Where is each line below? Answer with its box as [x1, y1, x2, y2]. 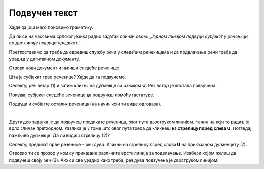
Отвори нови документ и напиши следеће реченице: [9, 65, 120, 71]
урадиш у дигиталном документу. [9, 56, 80, 62]
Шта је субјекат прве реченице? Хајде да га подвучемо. [9, 74, 126, 80]
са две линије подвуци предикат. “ [9, 40, 81, 46]
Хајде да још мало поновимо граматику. [9, 24, 94, 30]
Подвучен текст [9, 7, 78, 18]
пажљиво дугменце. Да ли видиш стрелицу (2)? [9, 132, 110, 138]
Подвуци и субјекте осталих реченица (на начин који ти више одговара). [9, 101, 162, 107]
